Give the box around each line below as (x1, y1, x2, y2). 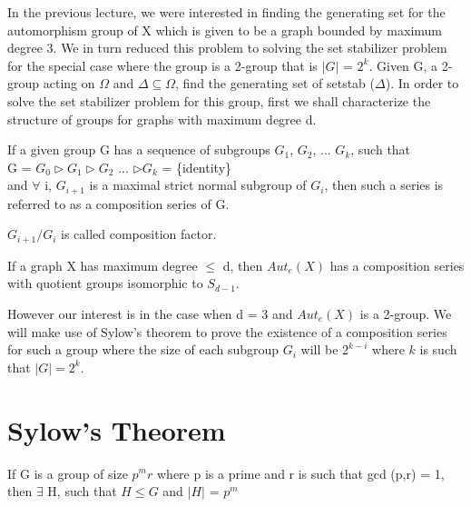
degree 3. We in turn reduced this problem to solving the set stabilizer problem (7, 38, 447, 57)
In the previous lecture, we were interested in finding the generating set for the (7, 3, 446, 21)
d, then (222, 255, 263, 274)
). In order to (385, 74, 459, 93)
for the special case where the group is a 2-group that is (7, 55, 318, 75)
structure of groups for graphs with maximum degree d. (7, 109, 317, 128)
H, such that (47, 482, 117, 501)
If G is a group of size (7, 463, 128, 482)
